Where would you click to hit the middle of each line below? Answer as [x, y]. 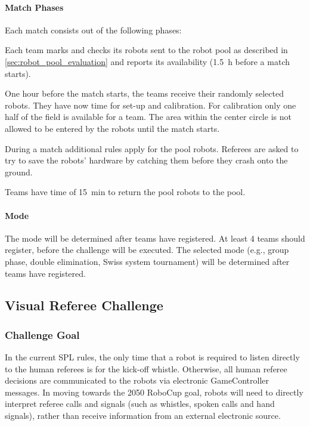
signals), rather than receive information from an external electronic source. [143, 416]
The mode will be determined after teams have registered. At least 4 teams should [155, 238]
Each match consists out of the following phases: [93, 30]
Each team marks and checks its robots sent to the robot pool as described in [146, 50]
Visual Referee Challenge [84, 305]
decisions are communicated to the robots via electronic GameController [137, 380]
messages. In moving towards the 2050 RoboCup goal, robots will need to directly [154, 392]
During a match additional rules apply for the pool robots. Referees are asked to [152, 148]
